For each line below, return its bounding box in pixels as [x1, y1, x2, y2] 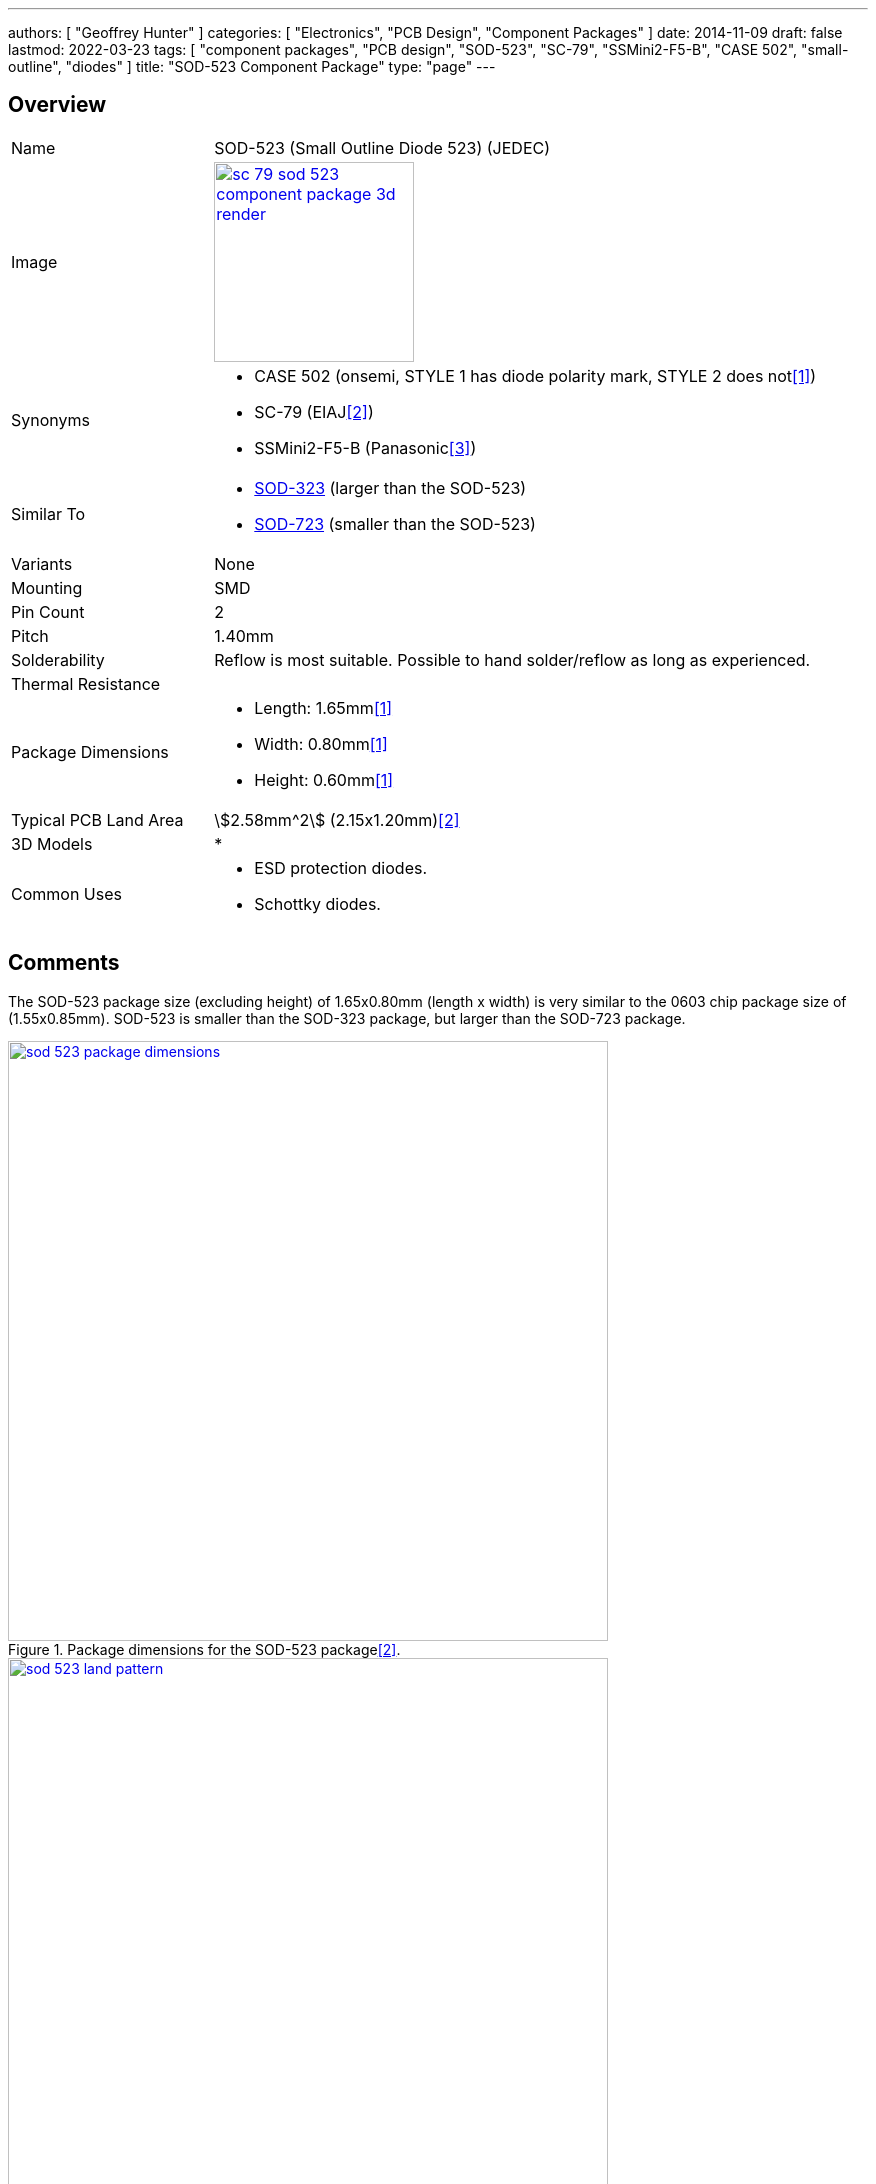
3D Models [11, 833, 93, 854]
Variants [11, 553, 73, 574]
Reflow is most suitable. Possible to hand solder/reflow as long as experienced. [214, 649, 811, 670]
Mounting [11, 577, 83, 598]
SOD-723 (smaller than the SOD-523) [254, 513, 536, 534]
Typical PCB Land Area [11, 809, 184, 830]
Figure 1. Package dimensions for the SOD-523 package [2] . [8, 1640, 401, 1658]
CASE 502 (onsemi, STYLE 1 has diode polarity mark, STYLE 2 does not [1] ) [254, 365, 817, 386]
